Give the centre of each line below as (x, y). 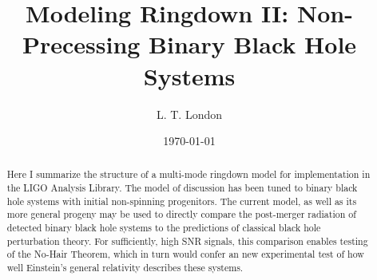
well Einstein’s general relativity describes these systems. (125, 268)
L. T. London (189, 114)
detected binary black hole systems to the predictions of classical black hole (164, 228)
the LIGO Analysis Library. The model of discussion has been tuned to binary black (182, 188)
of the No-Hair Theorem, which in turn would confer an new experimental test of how (185, 254)
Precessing (81, 44)
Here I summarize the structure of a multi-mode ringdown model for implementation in (188, 174)
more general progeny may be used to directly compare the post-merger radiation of (181, 214)
